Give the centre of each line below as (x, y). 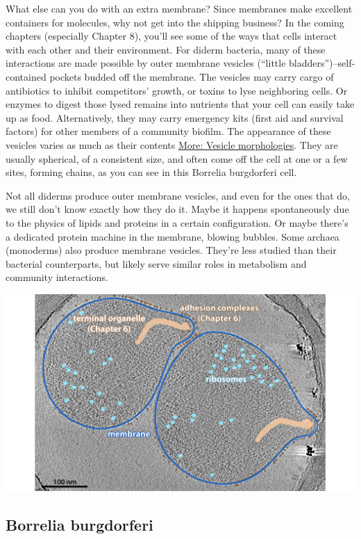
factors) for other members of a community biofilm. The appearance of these (168, 131)
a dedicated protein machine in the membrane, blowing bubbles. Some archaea (173, 236)
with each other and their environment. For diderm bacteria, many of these (166, 49)
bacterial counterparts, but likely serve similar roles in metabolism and (156, 263)
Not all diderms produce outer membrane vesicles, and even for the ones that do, (178, 195)
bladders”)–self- (322, 63)
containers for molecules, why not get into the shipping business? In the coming (175, 22)
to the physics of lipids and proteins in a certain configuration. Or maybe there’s (177, 222)
